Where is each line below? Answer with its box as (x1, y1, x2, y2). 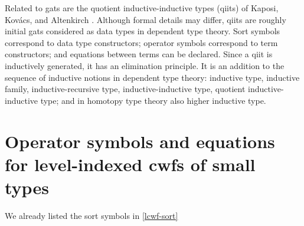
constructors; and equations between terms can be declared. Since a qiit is (5, 48, 273, 60)
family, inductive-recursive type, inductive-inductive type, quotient (5, 83, 246, 95)
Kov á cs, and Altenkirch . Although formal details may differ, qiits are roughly (5, 13, 286, 25)
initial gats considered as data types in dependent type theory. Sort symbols (5, 25, 280, 37)
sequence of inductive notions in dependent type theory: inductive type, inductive (5, 71, 300, 83)
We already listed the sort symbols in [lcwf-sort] (5, 209, 178, 221)
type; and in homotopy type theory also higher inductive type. (40, 94, 266, 106)
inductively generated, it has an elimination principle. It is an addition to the (5, 59, 285, 71)
